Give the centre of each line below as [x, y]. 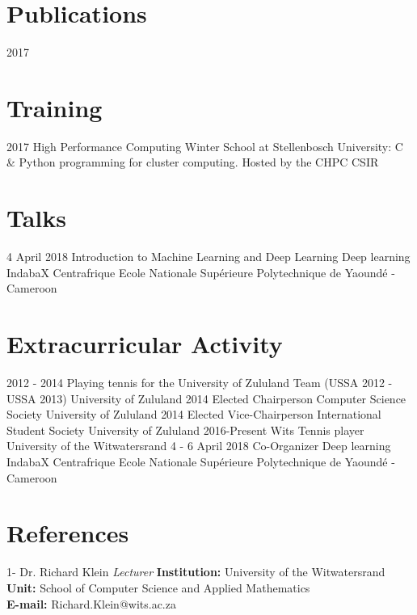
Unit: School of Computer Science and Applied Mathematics [158, 587]
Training [55, 107]
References [68, 533]
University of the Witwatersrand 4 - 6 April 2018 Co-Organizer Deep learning [199, 446]
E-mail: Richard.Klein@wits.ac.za [91, 603]
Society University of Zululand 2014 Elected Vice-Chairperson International [194, 414]
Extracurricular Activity [145, 344]
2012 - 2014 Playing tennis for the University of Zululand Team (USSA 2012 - [200, 383]
